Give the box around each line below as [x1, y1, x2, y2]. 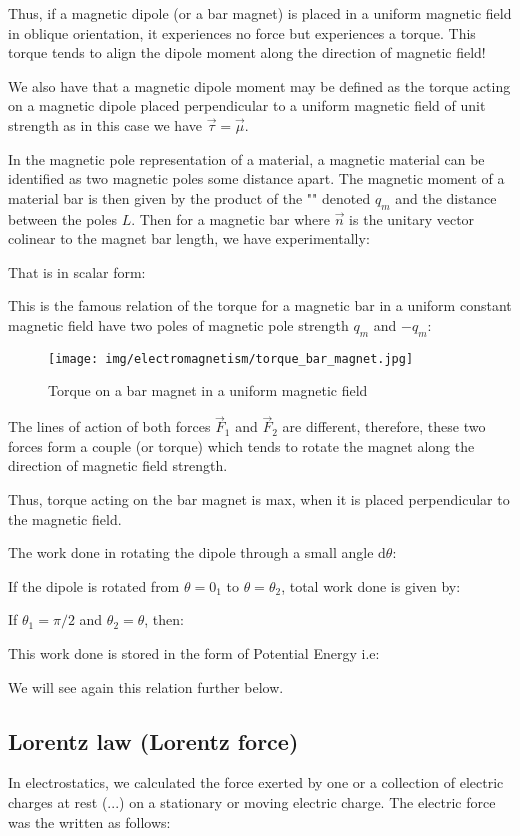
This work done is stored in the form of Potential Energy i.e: [8, 642, 380, 663]
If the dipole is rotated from [8, 575, 180, 596]
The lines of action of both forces [8, 416, 211, 437]
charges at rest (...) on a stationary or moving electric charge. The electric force [8, 791, 496, 812]
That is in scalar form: [8, 261, 146, 282]
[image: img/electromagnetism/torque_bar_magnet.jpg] [48, 351, 414, 366]
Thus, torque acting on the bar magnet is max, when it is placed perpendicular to [8, 488, 510, 509]
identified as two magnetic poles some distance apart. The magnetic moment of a [8, 168, 505, 189]
